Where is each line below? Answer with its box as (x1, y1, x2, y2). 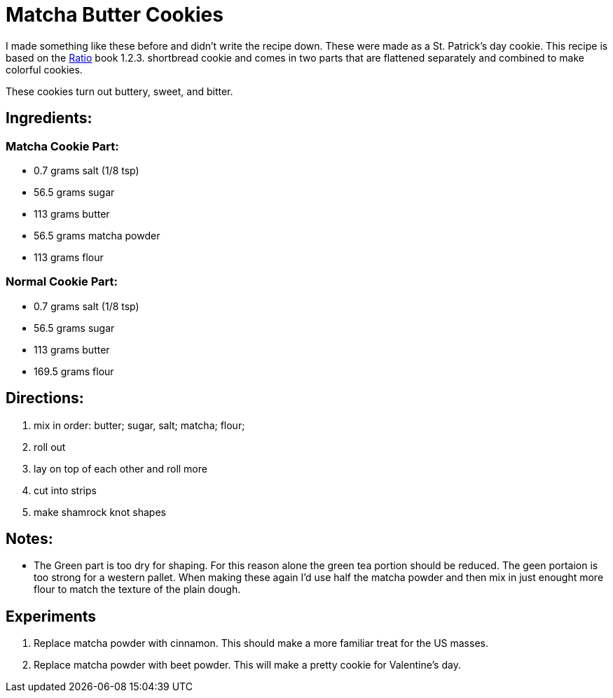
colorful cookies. (6, 63, 83, 76)
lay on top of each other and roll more (34, 462, 207, 475)
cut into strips (34, 484, 97, 496)
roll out (34, 440, 66, 453)
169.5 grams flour (34, 365, 114, 377)
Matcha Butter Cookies (6, 3, 223, 27)
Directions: (6, 389, 84, 407)
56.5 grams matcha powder (34, 229, 160, 242)
